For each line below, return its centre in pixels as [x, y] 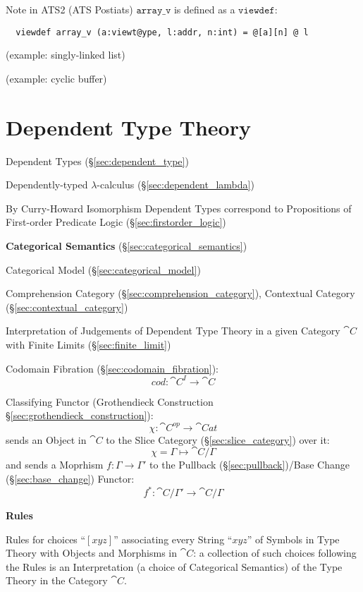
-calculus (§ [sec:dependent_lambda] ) [176, 185]
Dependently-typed [47, 185]
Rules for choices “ [46, 539]
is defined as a [204, 9]
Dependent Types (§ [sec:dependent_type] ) [97, 161]
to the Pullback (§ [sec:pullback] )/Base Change [250, 465]
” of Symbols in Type [293, 539]
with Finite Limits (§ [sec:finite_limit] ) [88, 344]
